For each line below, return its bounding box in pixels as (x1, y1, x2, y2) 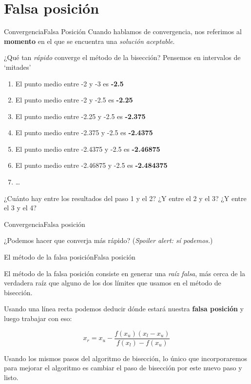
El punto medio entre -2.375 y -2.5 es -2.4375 (15, 127, 153, 138)
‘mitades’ (4, 61, 31, 72)
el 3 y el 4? (4, 202, 37, 213)
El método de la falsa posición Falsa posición (4, 252, 135, 262)
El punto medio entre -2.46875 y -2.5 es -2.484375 (15, 160, 168, 170)
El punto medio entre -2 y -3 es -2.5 (15, 78, 124, 88)
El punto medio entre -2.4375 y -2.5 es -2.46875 (15, 143, 160, 154)
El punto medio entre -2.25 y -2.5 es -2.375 (15, 111, 146, 121)
